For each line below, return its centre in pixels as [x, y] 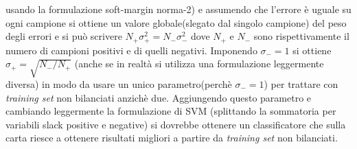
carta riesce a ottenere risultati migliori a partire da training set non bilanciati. [172, 138]
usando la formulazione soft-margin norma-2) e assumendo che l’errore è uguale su [178, 9]
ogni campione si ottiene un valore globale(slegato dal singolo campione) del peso [176, 22]
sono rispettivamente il [301, 36]
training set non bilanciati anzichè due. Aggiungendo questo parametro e [159, 97]
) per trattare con [301, 84]
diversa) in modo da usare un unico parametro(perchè [119, 84]
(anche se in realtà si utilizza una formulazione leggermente [199, 64]
